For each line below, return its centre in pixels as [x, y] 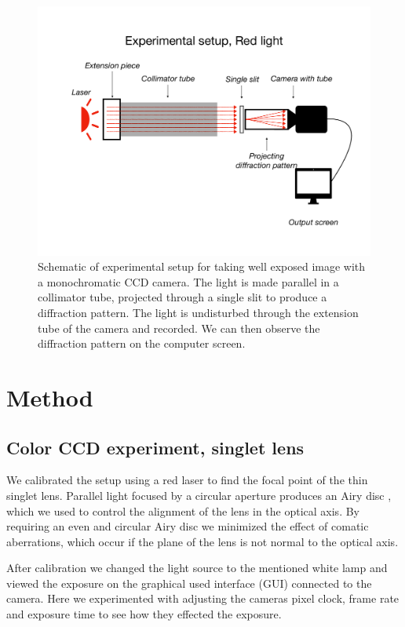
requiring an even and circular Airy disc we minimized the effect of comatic [188, 526]
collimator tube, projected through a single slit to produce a [182, 297]
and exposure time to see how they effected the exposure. [144, 614]
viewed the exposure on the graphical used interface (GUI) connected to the [189, 583]
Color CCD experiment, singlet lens [155, 447]
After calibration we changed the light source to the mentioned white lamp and [197, 568]
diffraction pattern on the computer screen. [142, 343]
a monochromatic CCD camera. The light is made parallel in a [188, 281]
